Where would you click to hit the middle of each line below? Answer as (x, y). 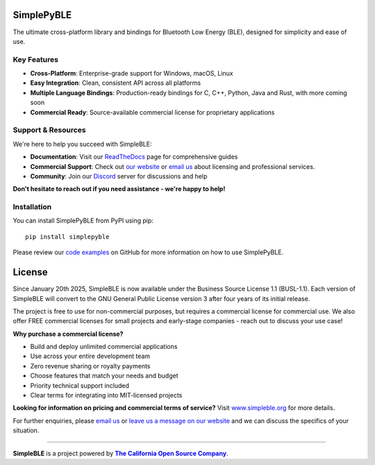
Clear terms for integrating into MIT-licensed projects (106, 395)
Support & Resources (49, 130)
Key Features (36, 59)
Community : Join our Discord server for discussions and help (119, 176)
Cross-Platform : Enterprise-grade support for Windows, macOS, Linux (132, 74)
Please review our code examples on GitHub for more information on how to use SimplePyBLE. (148, 252)
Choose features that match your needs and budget (104, 376)
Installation (32, 207)
